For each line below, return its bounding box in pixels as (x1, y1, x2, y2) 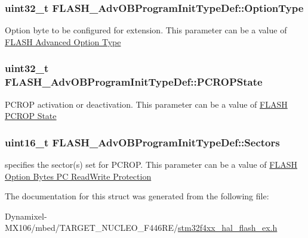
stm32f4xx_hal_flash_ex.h (178, 221, 278, 234)
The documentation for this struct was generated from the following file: (5, 190, 269, 202)
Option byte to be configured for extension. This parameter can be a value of (5, 24, 287, 36)
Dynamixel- (5, 209, 47, 222)
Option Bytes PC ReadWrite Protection (5, 170, 152, 182)
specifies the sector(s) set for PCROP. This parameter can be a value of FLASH (5, 158, 297, 170)
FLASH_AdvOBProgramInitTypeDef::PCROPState (5, 74, 263, 89)
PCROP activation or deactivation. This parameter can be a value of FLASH (5, 98, 288, 110)
